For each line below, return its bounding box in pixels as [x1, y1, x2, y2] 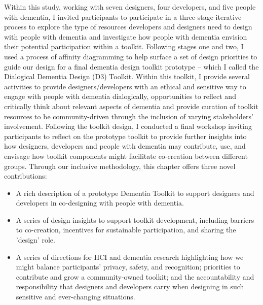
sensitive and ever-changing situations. [16, 291, 135, 302]
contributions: [4, 171, 47, 181]
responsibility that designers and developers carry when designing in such [16, 281, 244, 292]
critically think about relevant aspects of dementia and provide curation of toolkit [4, 100, 258, 111]
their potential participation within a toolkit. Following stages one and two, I [4, 41, 244, 52]
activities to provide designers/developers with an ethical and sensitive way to [4, 81, 246, 91]
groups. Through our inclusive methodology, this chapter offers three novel [4, 160, 236, 171]
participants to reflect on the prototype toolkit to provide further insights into [4, 130, 247, 141]
